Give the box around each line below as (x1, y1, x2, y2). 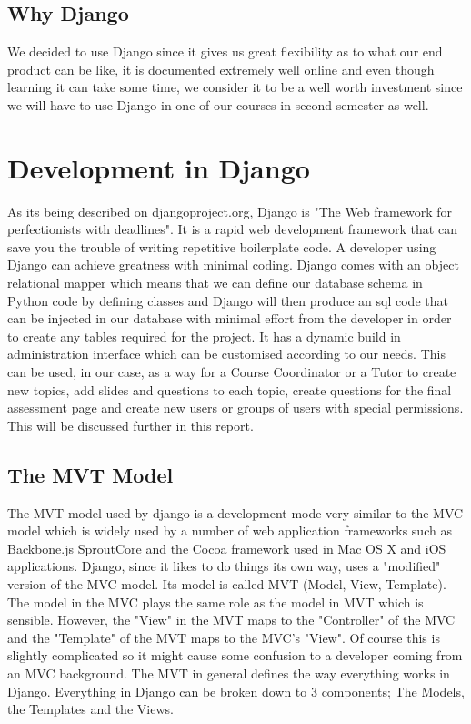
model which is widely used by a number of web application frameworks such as (7, 521, 452, 540)
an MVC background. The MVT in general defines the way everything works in (7, 663, 450, 682)
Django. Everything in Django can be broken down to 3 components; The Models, (7, 681, 465, 700)
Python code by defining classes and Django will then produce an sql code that (7, 291, 448, 310)
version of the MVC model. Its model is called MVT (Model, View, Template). (7, 575, 446, 593)
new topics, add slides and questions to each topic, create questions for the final (7, 380, 452, 399)
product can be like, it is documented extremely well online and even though (7, 59, 435, 78)
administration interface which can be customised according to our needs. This (7, 344, 446, 363)
